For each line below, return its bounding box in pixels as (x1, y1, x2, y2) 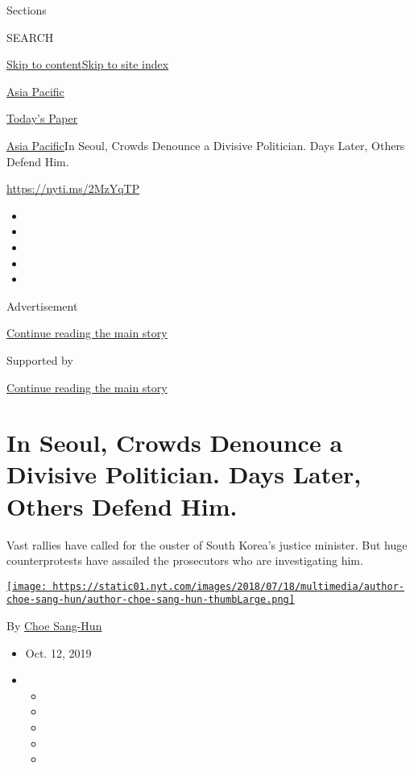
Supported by (6, 351, 73, 368)
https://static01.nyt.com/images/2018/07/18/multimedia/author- (52, 580, 404, 592)
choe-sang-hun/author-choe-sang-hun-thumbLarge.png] (6, 594, 295, 606)
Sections (6, 2, 47, 18)
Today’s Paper (6, 110, 78, 127)
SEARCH (6, 28, 54, 45)
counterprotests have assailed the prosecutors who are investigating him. (6, 552, 363, 569)
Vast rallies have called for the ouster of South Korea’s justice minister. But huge (6, 536, 408, 553)
